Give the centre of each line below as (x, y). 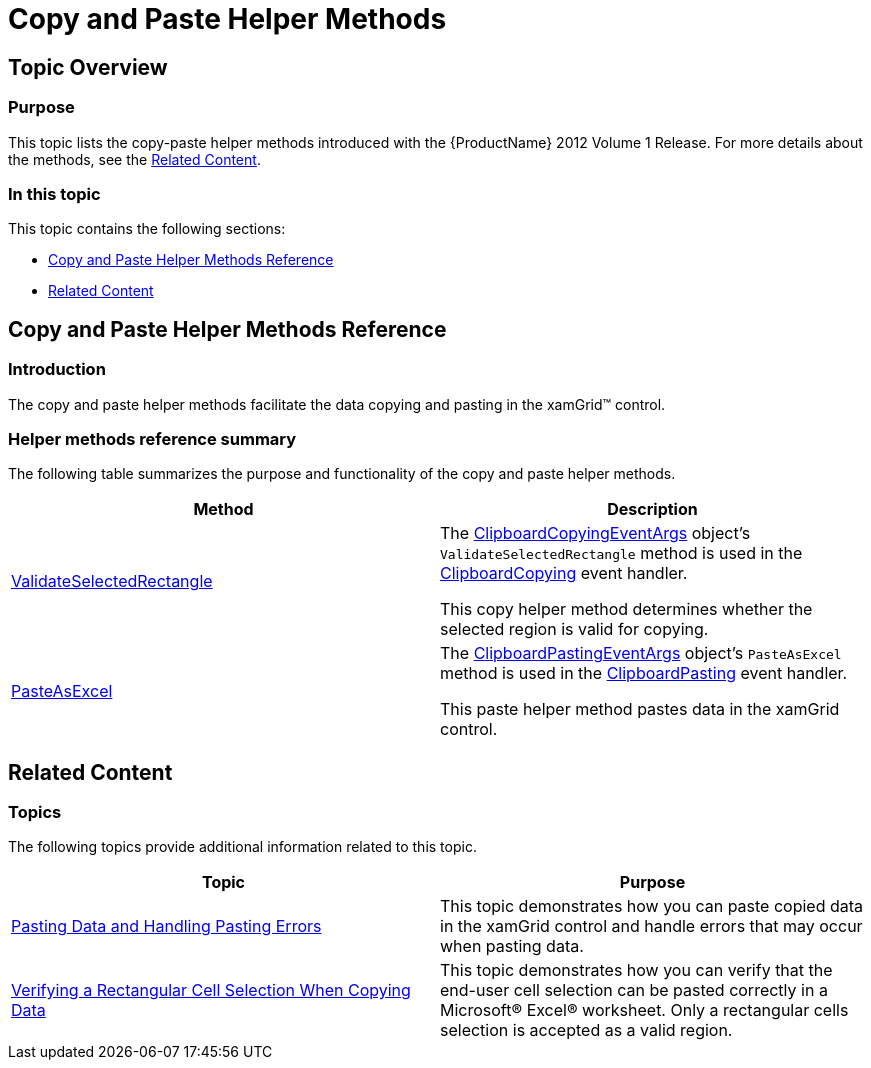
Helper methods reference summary (152, 438)
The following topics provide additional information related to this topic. (242, 847)
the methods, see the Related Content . (134, 159)
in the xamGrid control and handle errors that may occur (651, 926)
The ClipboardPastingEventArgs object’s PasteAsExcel (641, 653)
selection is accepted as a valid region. (586, 1030)
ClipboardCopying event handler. (564, 573)
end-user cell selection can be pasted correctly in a (634, 990)
